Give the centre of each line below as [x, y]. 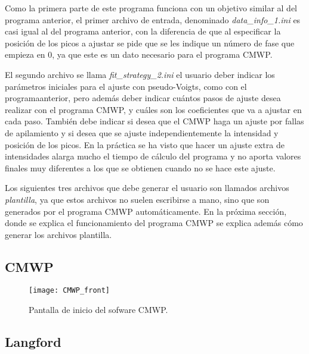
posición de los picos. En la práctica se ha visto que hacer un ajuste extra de [145, 144]
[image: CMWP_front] [69, 291]
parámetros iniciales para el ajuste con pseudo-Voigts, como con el [126, 86]
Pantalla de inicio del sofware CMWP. [98, 310]
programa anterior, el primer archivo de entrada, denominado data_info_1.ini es [153, 19]
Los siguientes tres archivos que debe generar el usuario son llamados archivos [147, 188]
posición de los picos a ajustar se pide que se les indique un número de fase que [150, 43]
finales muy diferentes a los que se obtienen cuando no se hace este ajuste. [140, 167]
